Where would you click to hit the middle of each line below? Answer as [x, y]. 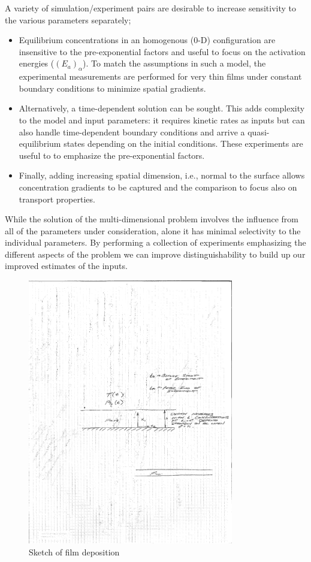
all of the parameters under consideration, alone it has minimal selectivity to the [153, 230]
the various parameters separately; [68, 19]
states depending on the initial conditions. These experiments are [183, 143]
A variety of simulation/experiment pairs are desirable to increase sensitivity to [151, 8]
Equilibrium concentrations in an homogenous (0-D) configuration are [147, 40]
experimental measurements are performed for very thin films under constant [160, 76]
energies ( [37, 63]
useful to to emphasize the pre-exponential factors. [112, 155]
